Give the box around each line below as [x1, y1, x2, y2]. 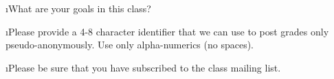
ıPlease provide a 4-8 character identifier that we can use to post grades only [5, 24, 329, 38]
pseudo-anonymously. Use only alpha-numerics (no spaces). [5, 37, 254, 52]
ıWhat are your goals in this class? [5, 1, 151, 15]
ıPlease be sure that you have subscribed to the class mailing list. [5, 60, 281, 74]
